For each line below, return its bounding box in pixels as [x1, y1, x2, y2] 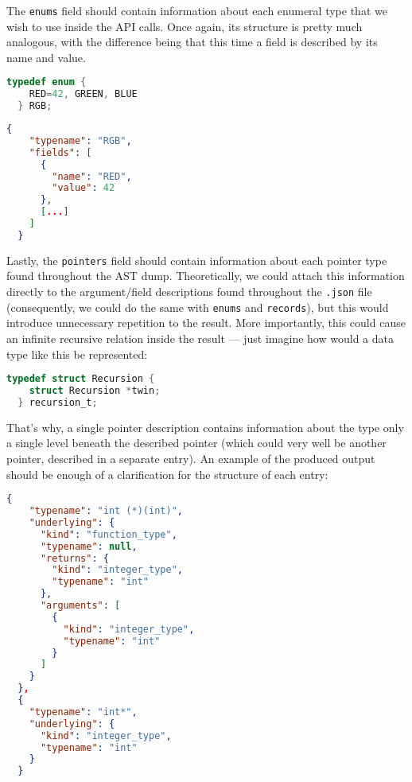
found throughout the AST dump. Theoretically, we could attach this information [6, 267, 405, 284]
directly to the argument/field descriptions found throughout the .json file [6, 283, 372, 300]
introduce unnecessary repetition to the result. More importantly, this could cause [6, 314, 406, 331]
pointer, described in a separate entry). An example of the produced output [6, 449, 375, 466]
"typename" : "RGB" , [29, 134, 132, 146]
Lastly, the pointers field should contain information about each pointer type [6, 251, 387, 268]
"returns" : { [40, 552, 109, 564]
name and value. [6, 49, 86, 65]
